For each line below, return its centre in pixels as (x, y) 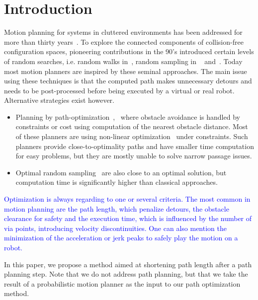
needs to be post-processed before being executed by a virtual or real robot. (119, 90)
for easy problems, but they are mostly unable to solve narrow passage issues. (134, 156)
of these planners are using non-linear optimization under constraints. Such (132, 136)
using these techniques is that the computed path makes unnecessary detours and (128, 81)
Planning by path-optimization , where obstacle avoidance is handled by (128, 116)
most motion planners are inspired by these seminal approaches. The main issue (126, 71)
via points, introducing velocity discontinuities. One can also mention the (115, 228)
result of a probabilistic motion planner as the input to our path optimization (122, 283)
